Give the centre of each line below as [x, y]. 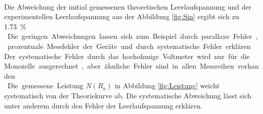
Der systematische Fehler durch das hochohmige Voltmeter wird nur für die [127, 56]
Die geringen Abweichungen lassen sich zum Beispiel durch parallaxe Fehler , [133, 36]
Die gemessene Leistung [45, 85]
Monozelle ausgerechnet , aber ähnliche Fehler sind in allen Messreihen [119, 66]
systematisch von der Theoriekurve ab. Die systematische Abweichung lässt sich [128, 95]
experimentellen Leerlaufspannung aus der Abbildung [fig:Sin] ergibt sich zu [122, 16]
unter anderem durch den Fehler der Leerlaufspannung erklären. [103, 105]
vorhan [248, 66]
